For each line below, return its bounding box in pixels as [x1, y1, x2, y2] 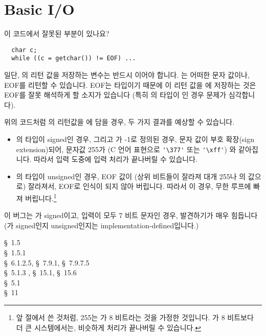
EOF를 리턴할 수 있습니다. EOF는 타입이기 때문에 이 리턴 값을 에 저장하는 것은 [4, 79, 256, 90]
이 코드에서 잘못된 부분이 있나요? [4, 28, 109, 39]
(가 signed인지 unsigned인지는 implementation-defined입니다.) [4, 220, 199, 230]
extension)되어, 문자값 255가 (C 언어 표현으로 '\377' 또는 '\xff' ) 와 [16, 143, 236, 154]
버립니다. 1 [25, 191, 57, 203]
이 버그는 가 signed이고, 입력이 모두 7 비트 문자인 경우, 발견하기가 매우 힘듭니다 [4, 210, 258, 221]
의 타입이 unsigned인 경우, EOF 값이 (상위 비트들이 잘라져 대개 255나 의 [16, 171, 246, 181]
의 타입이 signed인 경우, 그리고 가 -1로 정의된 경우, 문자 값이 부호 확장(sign [16, 134, 255, 144]
